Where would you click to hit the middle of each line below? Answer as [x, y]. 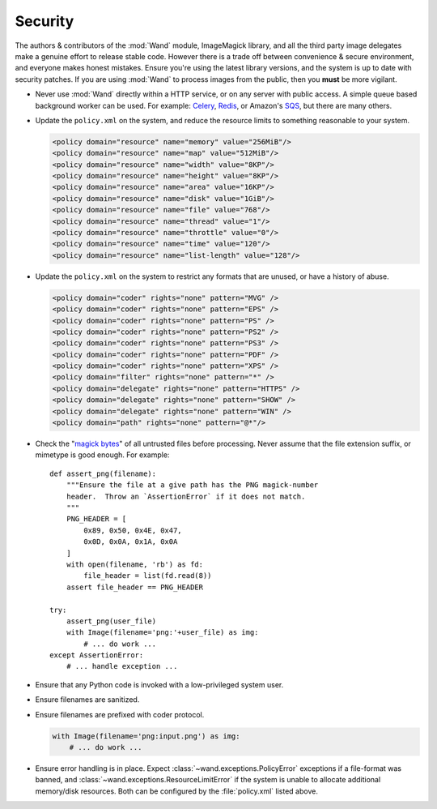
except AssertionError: [97, 655]
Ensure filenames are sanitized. [87, 700]
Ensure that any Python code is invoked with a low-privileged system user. [159, 684]
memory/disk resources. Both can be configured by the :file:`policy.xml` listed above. [177, 791]
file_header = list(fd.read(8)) [148, 576]
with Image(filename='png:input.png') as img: [146, 736]
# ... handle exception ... [122, 666]
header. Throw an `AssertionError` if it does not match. [186, 496]
